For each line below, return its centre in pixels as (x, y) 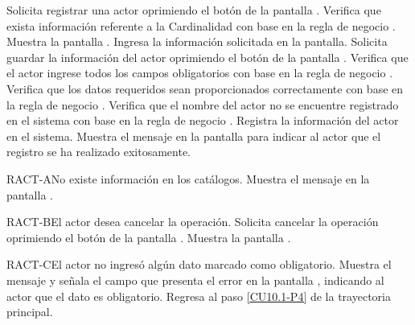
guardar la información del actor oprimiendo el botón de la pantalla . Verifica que (207, 57)
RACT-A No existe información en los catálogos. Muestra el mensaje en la (188, 178)
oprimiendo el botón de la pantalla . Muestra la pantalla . (149, 237)
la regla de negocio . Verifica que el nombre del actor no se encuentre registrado (203, 104)
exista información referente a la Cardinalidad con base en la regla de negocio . (201, 25)
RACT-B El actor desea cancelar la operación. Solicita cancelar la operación (193, 222)
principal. (30, 312)
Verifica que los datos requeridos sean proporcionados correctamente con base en (205, 88)
